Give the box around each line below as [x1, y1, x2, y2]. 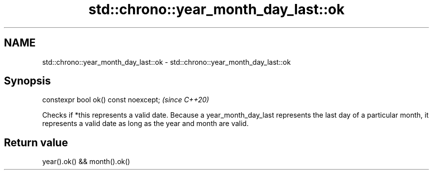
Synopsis [4, 75, 51, 87]
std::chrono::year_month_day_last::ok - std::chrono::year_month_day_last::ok [42, 57, 291, 66]
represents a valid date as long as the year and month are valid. [42, 119, 249, 128]
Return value [4, 136, 68, 149]
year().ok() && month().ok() [42, 157, 130, 166]
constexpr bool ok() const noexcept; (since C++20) [42, 95, 209, 104]
